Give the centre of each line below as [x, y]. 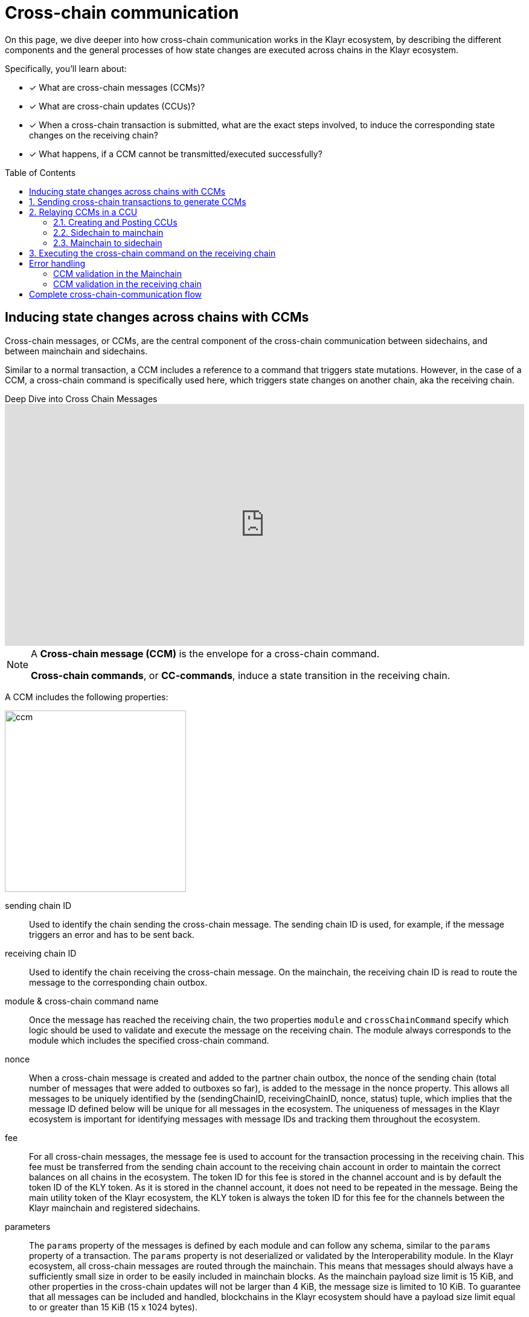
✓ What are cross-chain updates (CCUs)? [112, 106]
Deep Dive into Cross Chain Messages [81, 398]
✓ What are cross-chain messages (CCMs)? [117, 87]
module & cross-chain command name [82, 1001]
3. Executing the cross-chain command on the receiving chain [152, 253]
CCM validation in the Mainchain [118, 273]
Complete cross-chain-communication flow [116, 294]
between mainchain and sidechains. [76, 351]
